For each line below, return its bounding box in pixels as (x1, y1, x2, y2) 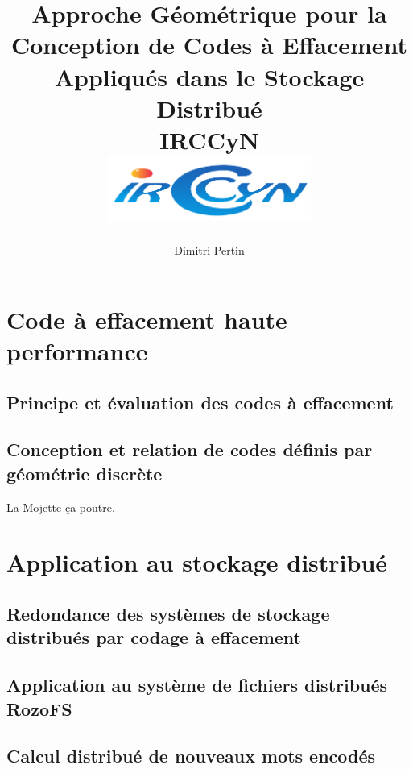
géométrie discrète (6, 460, 163, 485)
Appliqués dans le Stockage (54, 60, 365, 93)
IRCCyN (159, 123, 260, 156)
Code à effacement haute (6, 302, 287, 335)
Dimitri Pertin (174, 242, 245, 259)
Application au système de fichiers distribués (6, 672, 388, 697)
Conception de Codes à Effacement (10, 28, 408, 61)
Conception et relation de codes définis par (6, 437, 373, 462)
